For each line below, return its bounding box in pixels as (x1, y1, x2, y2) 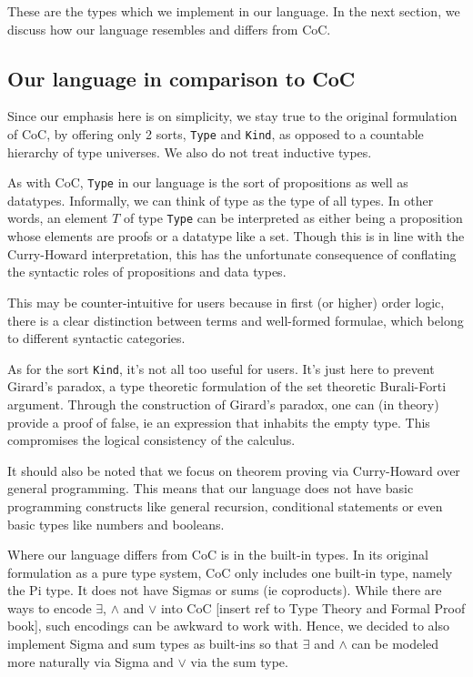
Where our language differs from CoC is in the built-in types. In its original (7, 545, 428, 564)
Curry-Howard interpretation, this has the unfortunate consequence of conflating (7, 244, 457, 263)
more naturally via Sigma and (7, 652, 174, 671)
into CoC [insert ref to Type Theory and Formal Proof (160, 598, 466, 617)
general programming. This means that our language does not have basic (7, 479, 414, 498)
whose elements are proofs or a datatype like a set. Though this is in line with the (7, 227, 465, 246)
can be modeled (351, 634, 439, 653)
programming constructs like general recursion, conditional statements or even (7, 496, 443, 515)
